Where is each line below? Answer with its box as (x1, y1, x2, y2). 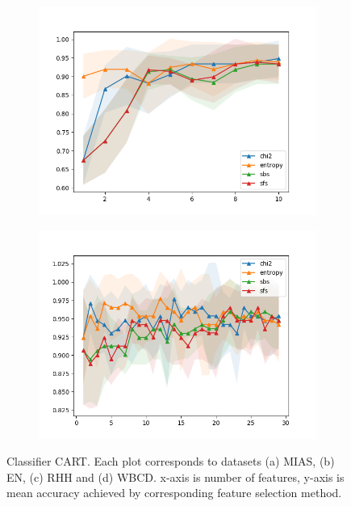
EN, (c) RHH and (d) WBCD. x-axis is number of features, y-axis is (6, 468, 345, 485)
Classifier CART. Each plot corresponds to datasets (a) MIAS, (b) (6, 453, 335, 470)
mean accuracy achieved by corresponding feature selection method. (6, 484, 342, 501)
